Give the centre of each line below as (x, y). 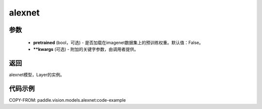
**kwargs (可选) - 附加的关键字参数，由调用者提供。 (86, 49)
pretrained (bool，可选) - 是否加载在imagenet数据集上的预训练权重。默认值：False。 (118, 42)
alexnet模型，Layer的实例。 (37, 75)
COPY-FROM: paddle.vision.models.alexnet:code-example (67, 100)
